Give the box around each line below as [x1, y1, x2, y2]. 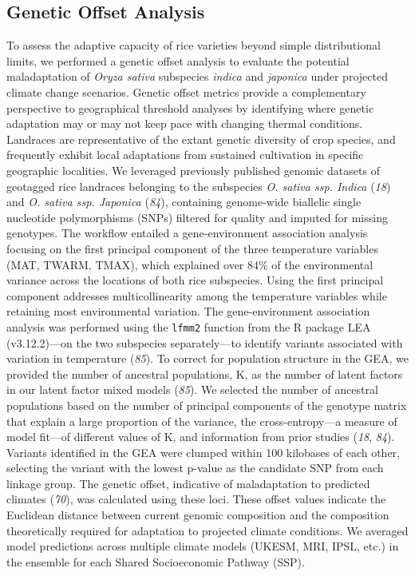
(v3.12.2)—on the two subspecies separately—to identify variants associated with [6, 334, 403, 351]
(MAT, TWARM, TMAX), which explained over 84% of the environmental [6, 256, 373, 272]
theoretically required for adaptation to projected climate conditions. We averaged [6, 522, 409, 538]
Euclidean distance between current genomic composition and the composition [6, 506, 389, 523]
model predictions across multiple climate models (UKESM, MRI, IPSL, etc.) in [6, 538, 399, 554]
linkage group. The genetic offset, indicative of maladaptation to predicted [6, 475, 370, 491]
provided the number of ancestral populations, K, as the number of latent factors [6, 365, 403, 382]
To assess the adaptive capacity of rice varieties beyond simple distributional [6, 37, 381, 54]
